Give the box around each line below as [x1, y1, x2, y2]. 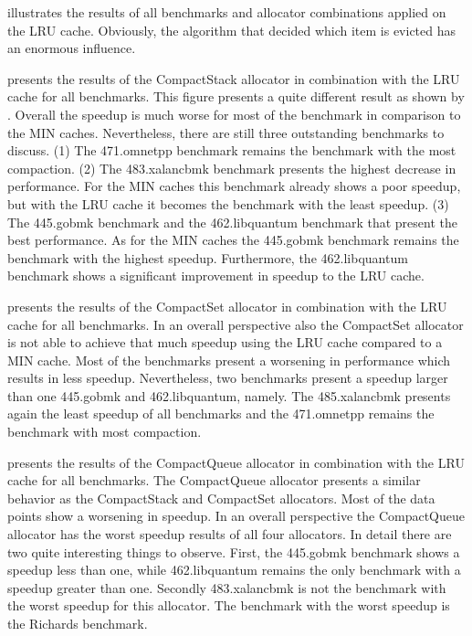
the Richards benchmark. [7, 614, 148, 632]
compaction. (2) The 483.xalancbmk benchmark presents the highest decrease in [7, 158, 456, 177]
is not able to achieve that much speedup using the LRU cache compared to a [7, 333, 443, 352]
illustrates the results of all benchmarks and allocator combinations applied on [7, 3, 446, 21]
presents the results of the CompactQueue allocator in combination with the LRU [7, 452, 465, 472]
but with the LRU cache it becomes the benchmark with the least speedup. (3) [7, 194, 449, 213]
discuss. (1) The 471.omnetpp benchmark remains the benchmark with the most [7, 141, 456, 160]
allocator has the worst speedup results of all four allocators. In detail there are [7, 525, 452, 544]
